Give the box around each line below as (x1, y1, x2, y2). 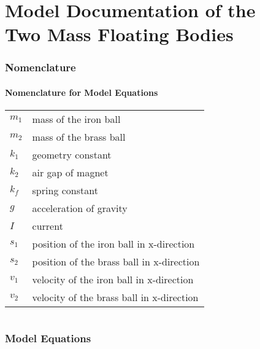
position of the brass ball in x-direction (32, 254, 200, 269)
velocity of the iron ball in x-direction (32, 272, 194, 287)
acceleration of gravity (32, 201, 128, 216)
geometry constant (32, 147, 112, 162)
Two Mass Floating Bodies (5, 22, 234, 47)
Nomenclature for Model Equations (5, 86, 158, 98)
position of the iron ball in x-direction (32, 237, 195, 251)
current (32, 219, 63, 233)
